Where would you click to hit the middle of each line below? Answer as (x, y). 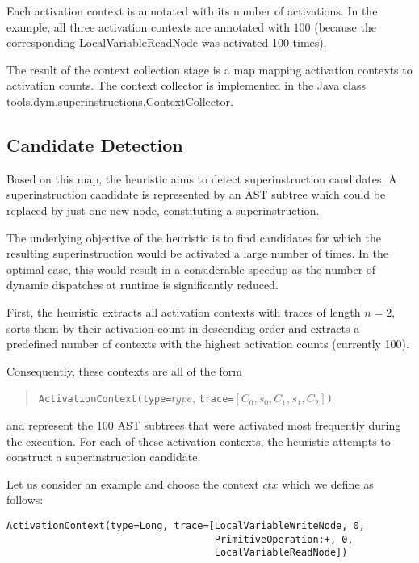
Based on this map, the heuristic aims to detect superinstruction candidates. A (202, 178)
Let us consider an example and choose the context (133, 483)
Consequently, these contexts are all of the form (124, 370)
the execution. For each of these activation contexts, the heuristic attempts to (199, 441)
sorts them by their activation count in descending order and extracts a (183, 328)
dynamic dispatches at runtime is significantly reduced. (142, 285)
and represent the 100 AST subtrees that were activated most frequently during (204, 424)
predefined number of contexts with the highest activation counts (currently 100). (208, 344)
